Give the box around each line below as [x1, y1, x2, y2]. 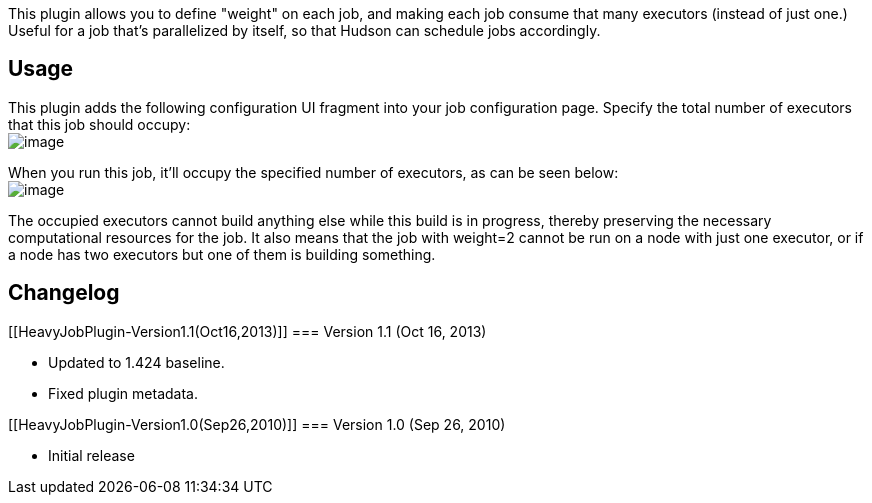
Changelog [8, 280, 120, 306]
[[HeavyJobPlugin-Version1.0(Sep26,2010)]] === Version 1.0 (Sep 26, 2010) [8, 415, 506, 433]
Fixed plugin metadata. [48, 384, 198, 402]
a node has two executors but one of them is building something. [8, 245, 436, 263]
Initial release [48, 446, 135, 464]
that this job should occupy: [8, 115, 191, 133]
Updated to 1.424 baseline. [48, 353, 225, 371]
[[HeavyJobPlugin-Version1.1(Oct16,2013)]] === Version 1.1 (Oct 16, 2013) [8, 322, 487, 340]
